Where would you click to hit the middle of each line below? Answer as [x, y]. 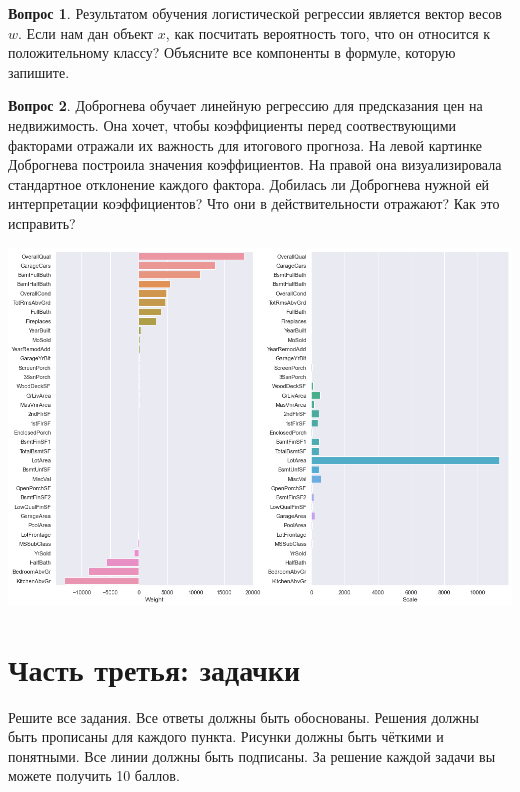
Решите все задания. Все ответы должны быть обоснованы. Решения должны [243, 716]
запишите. [39, 71]
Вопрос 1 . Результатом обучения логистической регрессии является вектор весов [255, 13]
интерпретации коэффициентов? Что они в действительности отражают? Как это [254, 203]
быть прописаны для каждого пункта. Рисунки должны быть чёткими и [226, 736]
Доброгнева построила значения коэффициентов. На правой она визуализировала [255, 164]
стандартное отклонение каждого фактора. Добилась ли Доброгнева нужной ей [249, 183]
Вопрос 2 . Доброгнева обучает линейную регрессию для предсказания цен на [245, 105]
